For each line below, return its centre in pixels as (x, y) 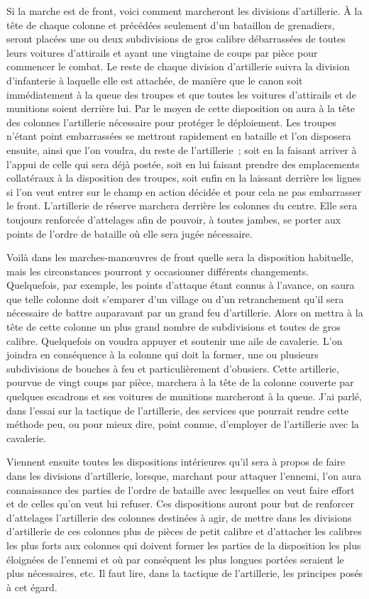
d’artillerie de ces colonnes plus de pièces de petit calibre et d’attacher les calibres (184, 531)
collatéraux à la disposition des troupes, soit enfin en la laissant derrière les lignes (184, 178)
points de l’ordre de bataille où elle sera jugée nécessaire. (130, 233)
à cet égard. (32, 587)
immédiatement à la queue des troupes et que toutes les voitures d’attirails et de (181, 94)
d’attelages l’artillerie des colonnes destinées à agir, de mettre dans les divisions (179, 517)
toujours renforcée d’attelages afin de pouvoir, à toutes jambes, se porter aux (174, 219)
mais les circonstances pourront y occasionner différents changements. (158, 271)
